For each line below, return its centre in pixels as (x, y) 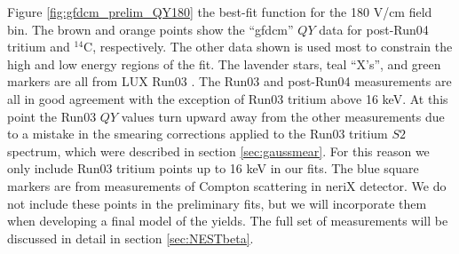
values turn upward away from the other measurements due (283, 116)
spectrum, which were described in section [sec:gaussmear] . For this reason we (218, 151)
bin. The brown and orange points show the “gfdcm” (150, 29)
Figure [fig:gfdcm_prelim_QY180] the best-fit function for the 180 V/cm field (220, 12)
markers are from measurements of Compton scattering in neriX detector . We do (227, 185)
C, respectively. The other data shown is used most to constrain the (268, 47)
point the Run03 (52, 116)
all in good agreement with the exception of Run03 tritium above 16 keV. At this (228, 98)
